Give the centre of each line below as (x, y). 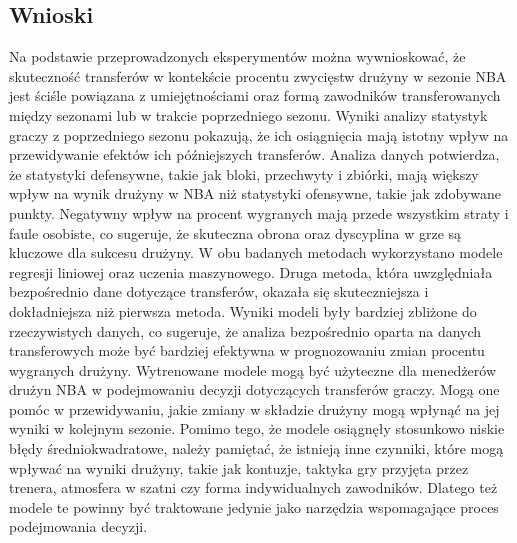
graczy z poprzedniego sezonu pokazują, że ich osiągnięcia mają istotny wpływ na (259, 134)
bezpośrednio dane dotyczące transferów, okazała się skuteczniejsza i (219, 291)
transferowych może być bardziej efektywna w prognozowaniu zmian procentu (247, 350)
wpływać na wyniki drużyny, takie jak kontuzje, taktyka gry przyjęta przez (239, 467)
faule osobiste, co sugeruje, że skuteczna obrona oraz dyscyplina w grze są (235, 232)
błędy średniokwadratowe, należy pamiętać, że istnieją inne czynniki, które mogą (256, 448)
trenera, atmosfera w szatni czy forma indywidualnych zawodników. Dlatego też (253, 487)
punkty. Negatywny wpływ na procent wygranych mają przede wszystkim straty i (259, 212)
